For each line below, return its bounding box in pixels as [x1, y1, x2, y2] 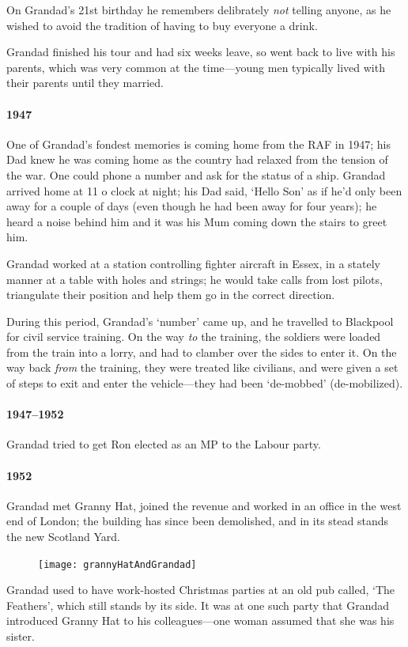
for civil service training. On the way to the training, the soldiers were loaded [6, 328, 381, 345]
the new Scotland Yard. [6, 528, 120, 545]
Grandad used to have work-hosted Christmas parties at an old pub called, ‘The [6, 581, 395, 598]
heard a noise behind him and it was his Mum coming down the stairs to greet [6, 213, 387, 229]
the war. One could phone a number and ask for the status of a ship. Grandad [6, 166, 386, 183]
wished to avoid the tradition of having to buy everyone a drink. [6, 17, 318, 33]
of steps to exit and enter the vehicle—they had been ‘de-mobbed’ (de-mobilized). [6, 375, 403, 392]
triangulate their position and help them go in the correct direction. [6, 286, 335, 303]
